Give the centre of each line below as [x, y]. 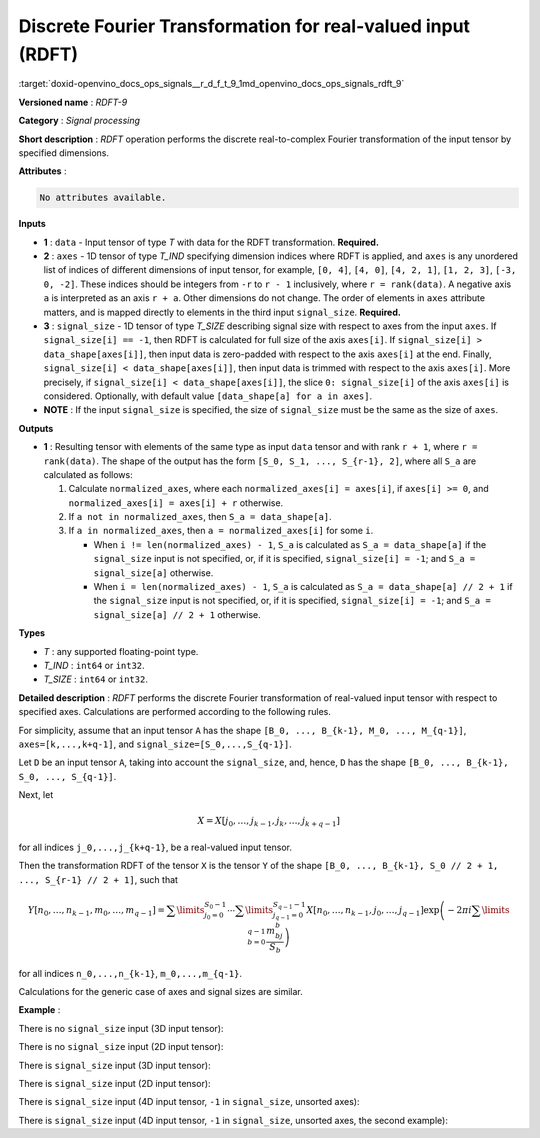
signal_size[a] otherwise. [153, 572]
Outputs [36, 428]
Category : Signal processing [79, 121]
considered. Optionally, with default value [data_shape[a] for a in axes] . [208, 396]
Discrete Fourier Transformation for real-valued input [244, 26]
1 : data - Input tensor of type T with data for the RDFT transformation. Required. [211, 242]
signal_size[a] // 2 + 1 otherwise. [177, 614]
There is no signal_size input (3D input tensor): [121, 1028]
